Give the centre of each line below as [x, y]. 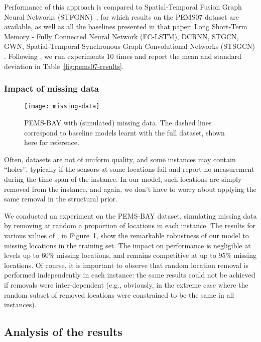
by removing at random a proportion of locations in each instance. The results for [130, 225]
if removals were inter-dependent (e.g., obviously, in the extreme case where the [126, 284]
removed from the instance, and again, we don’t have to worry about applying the [130, 189]
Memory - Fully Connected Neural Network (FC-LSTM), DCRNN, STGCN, [121, 36]
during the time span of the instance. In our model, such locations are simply [123, 179]
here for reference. [52, 142]
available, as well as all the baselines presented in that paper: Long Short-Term [126, 26]
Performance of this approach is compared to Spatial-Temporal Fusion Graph [123, 7]
